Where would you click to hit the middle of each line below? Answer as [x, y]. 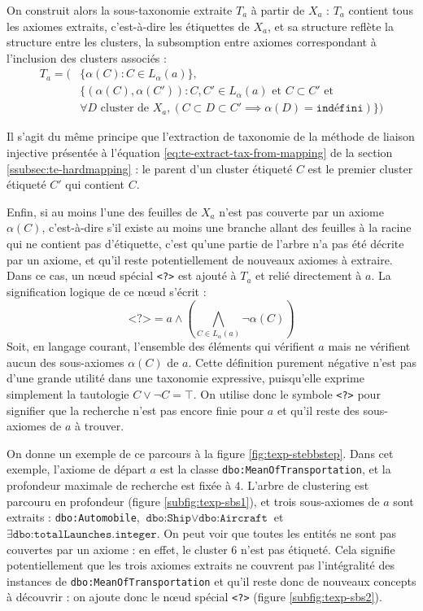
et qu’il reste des [318, 410]
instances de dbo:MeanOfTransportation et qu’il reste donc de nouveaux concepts [211, 580]
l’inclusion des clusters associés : [87, 57]
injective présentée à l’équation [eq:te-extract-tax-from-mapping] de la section [200, 153]
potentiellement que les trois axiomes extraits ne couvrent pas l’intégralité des [201, 565]
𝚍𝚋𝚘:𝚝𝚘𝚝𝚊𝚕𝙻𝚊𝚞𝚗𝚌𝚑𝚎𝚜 [62, 534]
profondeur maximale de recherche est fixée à [119, 485]
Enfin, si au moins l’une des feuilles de [102, 211]
